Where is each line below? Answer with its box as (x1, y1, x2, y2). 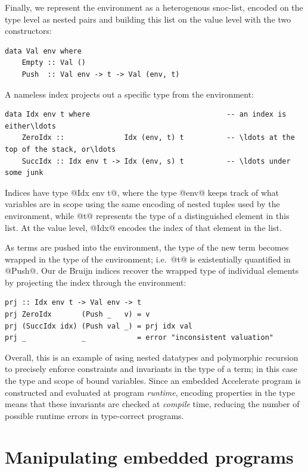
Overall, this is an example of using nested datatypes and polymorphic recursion (5, 351, 298, 363)
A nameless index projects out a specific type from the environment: (5, 87, 254, 100)
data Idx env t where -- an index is (5, 110, 287, 119)
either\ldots (5, 121, 56, 130)
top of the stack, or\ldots (5, 145, 116, 154)
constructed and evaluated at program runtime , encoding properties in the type (5, 386, 295, 398)
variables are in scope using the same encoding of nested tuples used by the (5, 198, 280, 210)
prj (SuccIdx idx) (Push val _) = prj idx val (5, 321, 192, 330)
